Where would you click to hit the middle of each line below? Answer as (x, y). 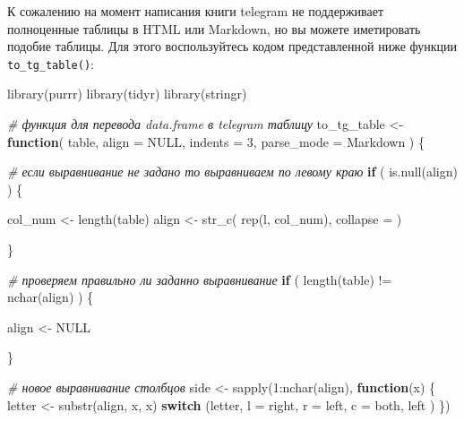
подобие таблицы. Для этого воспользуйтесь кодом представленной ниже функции (232, 46)
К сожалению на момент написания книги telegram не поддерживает (195, 11)
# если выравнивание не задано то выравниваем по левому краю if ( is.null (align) (232, 172)
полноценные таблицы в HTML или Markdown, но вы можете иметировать (214, 28)
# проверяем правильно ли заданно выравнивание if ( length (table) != (200, 279)
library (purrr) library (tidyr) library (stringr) (127, 94)
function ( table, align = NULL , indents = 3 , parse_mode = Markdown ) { (216, 141)
